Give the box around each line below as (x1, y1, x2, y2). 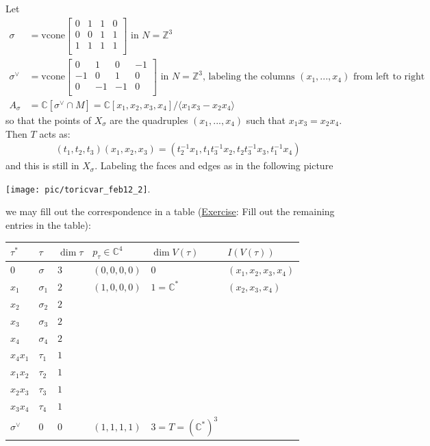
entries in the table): (5, 218, 91, 232)
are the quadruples (110, 112, 188, 127)
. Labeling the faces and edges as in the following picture (94, 158, 333, 173)
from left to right (353, 72, 425, 82)
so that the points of (5, 112, 91, 127)
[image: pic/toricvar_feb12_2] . (5, 181, 151, 195)
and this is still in (5, 158, 79, 173)
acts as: (39, 126, 71, 140)
